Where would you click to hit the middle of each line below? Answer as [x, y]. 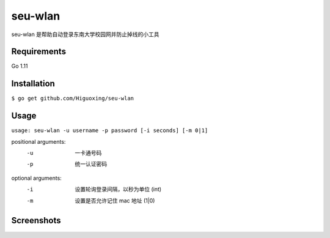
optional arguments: [37, 178]
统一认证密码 [91, 164]
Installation [33, 84]
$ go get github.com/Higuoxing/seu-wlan [73, 99]
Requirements [39, 52]
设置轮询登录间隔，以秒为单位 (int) [118, 189]
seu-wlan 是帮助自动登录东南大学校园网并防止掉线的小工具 [85, 34]
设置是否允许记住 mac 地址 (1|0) [115, 200]
